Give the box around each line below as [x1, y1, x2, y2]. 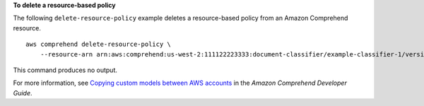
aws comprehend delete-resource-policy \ [25, 40, 171, 49]
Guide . [13, 88, 33, 97]
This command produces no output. [13, 66, 118, 74]
